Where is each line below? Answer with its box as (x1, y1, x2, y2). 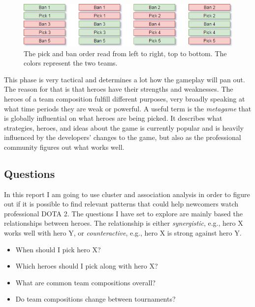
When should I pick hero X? (15, 244, 101, 254)
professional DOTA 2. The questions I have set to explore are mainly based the (4, 208, 243, 218)
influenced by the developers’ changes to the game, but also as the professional (4, 132, 241, 142)
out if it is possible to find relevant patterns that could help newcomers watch (4, 199, 239, 209)
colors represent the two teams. (24, 58, 118, 68)
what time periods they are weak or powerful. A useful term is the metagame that (4, 103, 252, 113)
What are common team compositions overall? (15, 277, 156, 287)
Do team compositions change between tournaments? (15, 294, 176, 304)
